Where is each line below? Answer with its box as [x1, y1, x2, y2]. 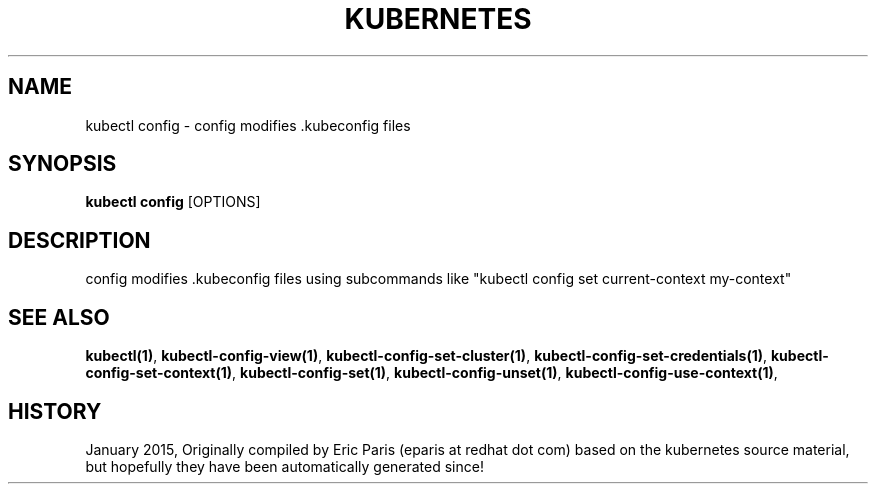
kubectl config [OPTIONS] [85, 193, 261, 211]
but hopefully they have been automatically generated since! [85, 457, 484, 475]
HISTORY [8, 398, 102, 424]
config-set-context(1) [85, 364, 233, 382]
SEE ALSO [8, 304, 110, 330]
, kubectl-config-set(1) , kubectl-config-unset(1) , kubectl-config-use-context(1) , [232, 364, 778, 382]
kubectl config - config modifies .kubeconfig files [85, 116, 411, 134]
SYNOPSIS [8, 151, 117, 177]
